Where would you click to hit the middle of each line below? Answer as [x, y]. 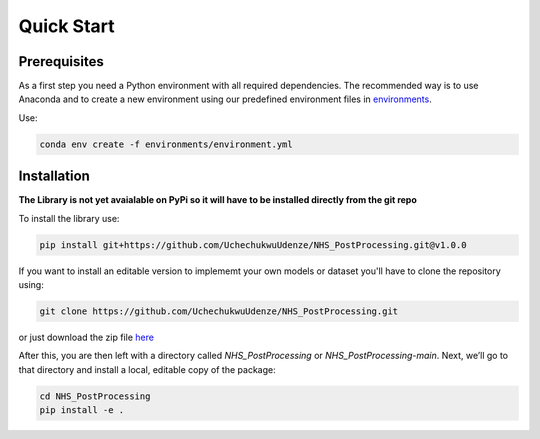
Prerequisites [61, 61]
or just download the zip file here [86, 337]
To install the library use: [69, 218]
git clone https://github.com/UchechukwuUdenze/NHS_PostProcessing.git [219, 311]
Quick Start [66, 26]
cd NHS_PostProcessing [95, 396]
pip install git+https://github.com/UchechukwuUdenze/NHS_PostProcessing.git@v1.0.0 [253, 244]
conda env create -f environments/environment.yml [166, 144]
